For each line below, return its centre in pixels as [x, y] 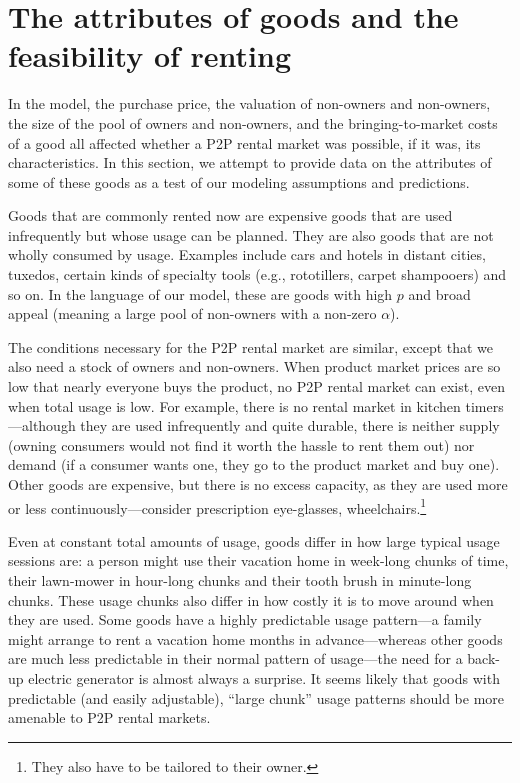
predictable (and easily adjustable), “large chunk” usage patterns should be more [256, 697]
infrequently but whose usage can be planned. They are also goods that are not [251, 234]
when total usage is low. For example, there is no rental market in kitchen [234, 405]
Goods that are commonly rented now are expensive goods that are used [230, 215]
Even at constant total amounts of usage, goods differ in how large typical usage [254, 540]
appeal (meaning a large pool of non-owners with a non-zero [192, 313]
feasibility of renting [150, 55]
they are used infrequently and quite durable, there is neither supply [290, 425]
